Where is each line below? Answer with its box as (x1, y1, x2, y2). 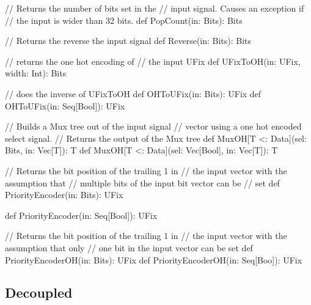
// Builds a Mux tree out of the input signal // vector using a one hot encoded (5, 120, 302, 133)
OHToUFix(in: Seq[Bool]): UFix (5, 99, 125, 112)
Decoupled (5, 283, 73, 302)
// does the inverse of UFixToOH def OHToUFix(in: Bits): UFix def (5, 87, 262, 100)
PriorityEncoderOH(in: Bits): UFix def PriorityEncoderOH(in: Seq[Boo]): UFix (5, 253, 302, 266)
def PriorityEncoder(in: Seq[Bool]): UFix (5, 208, 158, 221)
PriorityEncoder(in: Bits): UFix (5, 188, 123, 201)
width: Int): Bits (5, 67, 67, 79)
